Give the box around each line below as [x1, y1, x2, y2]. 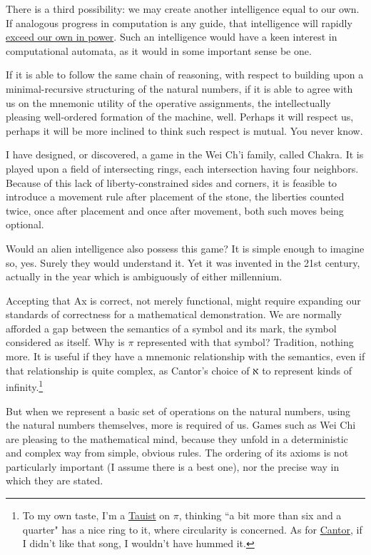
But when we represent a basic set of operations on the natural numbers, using [6, 403, 351, 418]
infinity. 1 [6, 377, 44, 394]
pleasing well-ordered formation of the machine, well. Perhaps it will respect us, [6, 109, 354, 124]
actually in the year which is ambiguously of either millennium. [6, 269, 283, 284]
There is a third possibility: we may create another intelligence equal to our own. [6, 1, 360, 16]
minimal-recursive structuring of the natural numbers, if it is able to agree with [6, 81, 353, 96]
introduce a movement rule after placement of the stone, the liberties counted [6, 189, 345, 204]
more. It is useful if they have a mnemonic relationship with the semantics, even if [6, 349, 365, 364]
